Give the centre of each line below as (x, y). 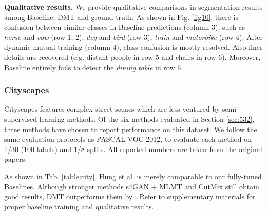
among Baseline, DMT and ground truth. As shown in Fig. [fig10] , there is (121, 17)
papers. (16, 159)
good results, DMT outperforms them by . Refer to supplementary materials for (130, 196)
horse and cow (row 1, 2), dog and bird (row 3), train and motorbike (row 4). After (133, 37)
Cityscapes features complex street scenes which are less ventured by (112, 109)
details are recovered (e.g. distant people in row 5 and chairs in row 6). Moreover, (132, 57)
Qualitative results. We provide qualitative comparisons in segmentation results (133, 7)
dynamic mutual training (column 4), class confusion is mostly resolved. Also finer (133, 47)
